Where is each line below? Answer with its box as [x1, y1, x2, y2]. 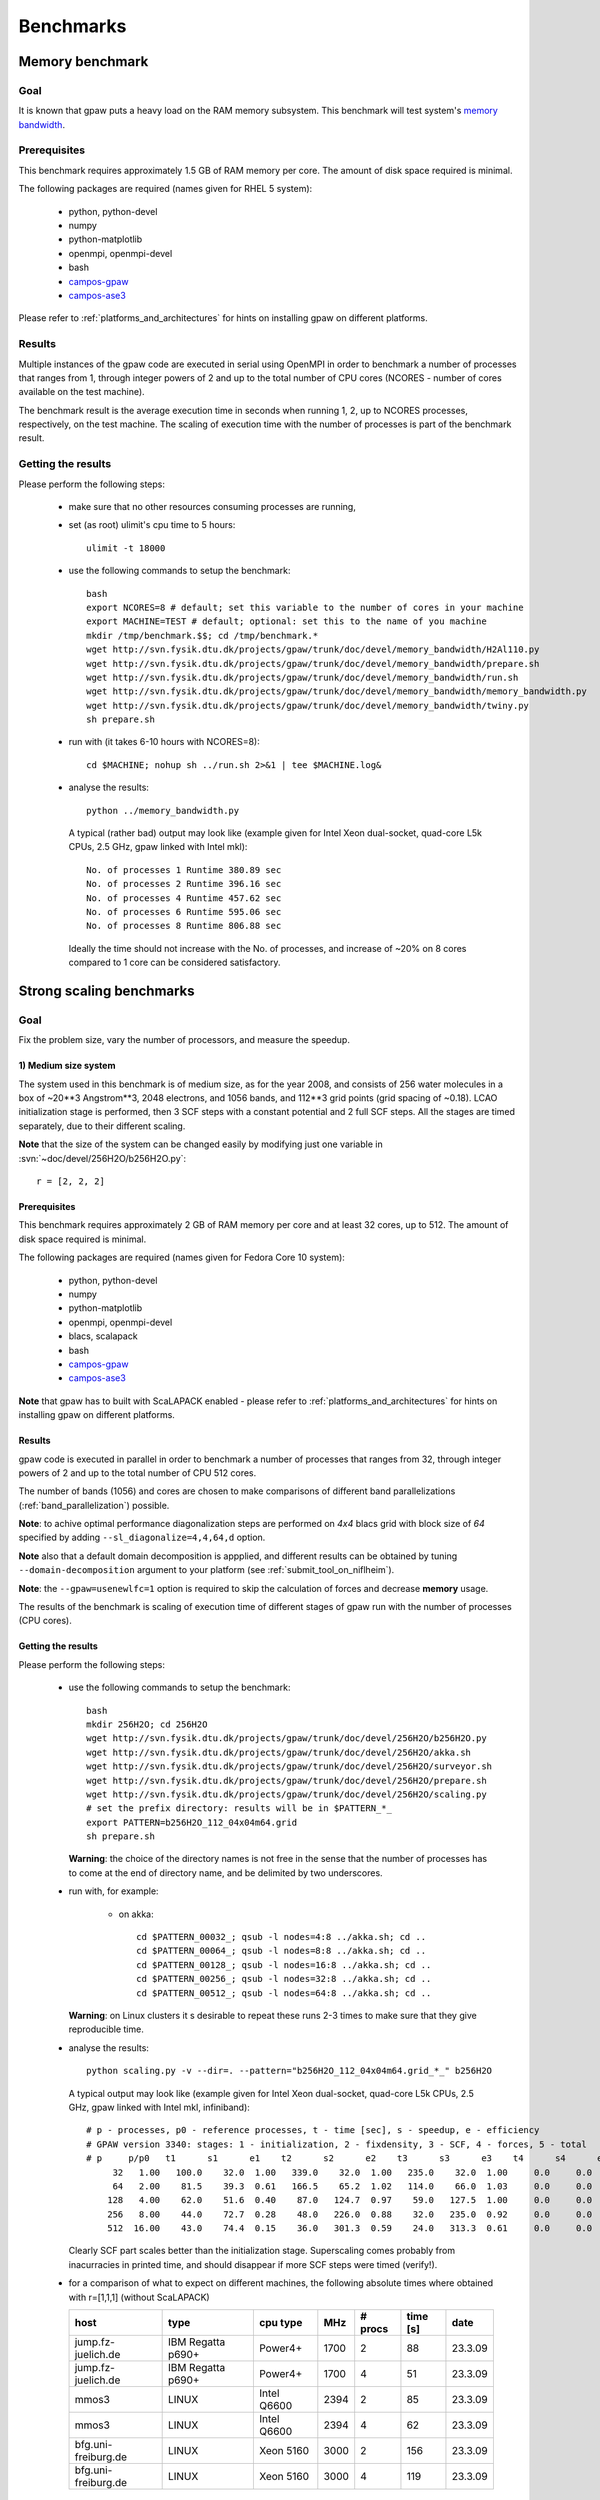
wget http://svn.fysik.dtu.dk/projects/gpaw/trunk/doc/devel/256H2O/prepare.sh [86, 1775, 487, 1786]
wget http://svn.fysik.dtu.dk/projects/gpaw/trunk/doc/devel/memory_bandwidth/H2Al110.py [86, 644, 540, 655]
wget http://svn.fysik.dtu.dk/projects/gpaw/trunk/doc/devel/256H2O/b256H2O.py [86, 1733, 487, 1744]
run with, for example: [68, 1885, 159, 1897]
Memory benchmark [18, 53, 149, 70]
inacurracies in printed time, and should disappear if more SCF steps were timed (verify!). [68, 2258, 438, 2270]
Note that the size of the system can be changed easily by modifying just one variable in [18, 1138, 384, 1150]
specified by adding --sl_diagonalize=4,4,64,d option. [18, 1531, 266, 1544]
